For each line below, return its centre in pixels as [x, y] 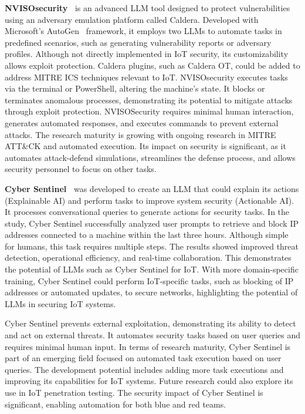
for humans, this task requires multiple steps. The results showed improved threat [152, 246]
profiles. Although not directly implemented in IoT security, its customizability [147, 54]
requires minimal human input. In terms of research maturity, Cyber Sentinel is [148, 346]
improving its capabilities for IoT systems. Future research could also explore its [149, 381]
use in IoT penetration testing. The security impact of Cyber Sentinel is [134, 392]
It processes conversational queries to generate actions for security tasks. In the [147, 212]
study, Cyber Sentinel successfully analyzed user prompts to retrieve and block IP [152, 223]
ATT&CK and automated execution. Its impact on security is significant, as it [145, 146]
